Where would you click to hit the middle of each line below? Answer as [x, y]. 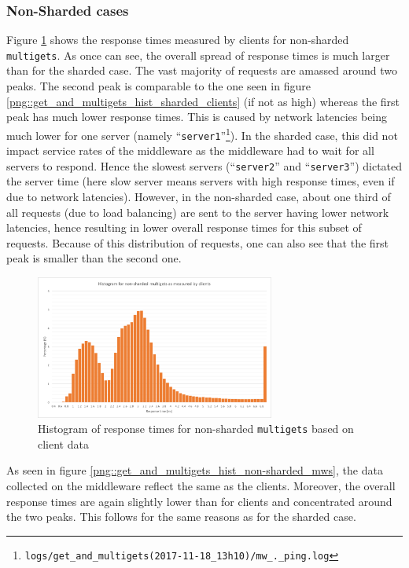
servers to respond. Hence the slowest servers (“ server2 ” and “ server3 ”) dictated [204, 165]
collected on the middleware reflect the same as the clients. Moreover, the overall [201, 485]
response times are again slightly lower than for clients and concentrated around [199, 501]
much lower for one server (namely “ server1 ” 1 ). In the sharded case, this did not [202, 134]
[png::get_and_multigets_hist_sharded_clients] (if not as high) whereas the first [203, 101]
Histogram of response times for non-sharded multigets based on [196, 429]
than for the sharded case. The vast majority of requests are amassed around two [202, 70]
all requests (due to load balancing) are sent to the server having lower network [198, 212]
